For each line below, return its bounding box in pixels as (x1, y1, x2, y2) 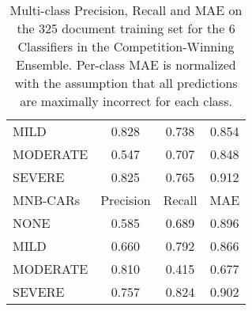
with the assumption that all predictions (14, 74, 238, 92)
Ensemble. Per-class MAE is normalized (16, 55, 236, 74)
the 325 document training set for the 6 (17, 19, 235, 37)
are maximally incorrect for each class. (20, 92, 232, 110)
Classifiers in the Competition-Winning (17, 37, 235, 55)
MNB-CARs (13, 191, 80, 209)
